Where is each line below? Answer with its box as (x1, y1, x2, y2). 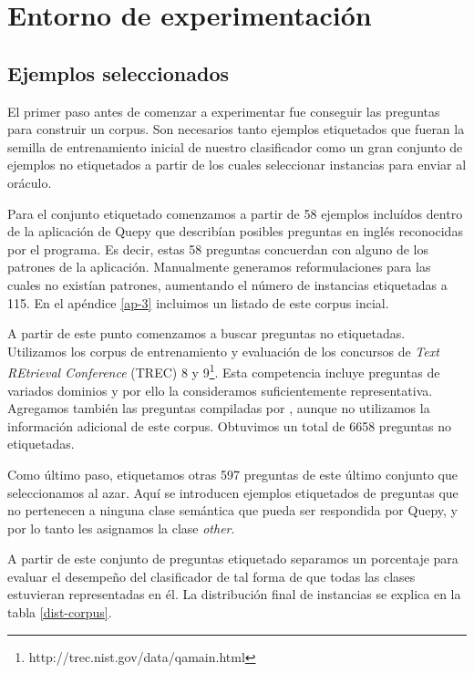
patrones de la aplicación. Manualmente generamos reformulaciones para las (7, 257, 431, 276)
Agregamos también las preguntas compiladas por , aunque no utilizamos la (7, 399, 430, 418)
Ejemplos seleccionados (7, 58, 229, 87)
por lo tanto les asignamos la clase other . (7, 518, 235, 537)
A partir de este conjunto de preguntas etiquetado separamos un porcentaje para (7, 549, 459, 568)
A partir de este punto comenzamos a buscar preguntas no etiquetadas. (7, 324, 406, 343)
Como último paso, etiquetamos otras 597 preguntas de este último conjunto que (7, 464, 458, 483)
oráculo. (7, 172, 52, 192)
